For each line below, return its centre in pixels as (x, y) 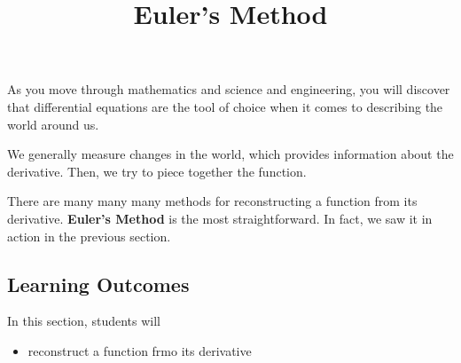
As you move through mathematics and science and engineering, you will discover (229, 89)
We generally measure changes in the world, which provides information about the (230, 154)
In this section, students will (84, 321)
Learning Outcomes (98, 284)
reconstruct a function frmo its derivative (140, 350)
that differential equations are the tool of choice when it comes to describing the (225, 106)
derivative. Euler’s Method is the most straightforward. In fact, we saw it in (220, 218)
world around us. (53, 124)
